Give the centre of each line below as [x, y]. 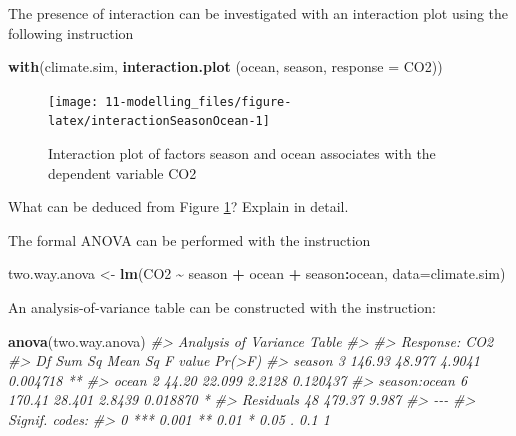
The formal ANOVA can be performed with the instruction [189, 239]
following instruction [71, 32]
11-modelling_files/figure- [198, 101]
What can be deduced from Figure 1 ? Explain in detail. [178, 206]
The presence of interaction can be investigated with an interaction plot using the [258, 13]
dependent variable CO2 [122, 172]
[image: [73, 101]
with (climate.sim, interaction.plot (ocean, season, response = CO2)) [225, 66]
